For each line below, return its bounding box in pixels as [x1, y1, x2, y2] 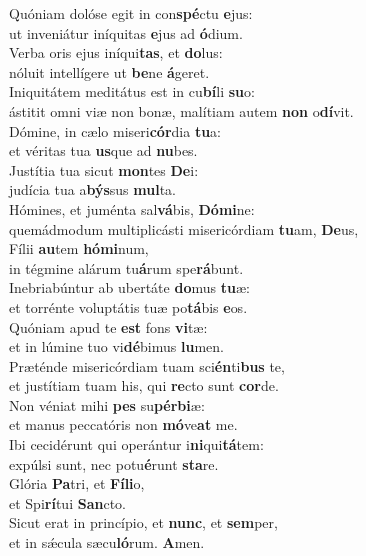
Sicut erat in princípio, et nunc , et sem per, [9, 512, 278, 533]
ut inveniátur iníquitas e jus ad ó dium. [9, 22, 243, 43]
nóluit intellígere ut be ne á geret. [9, 61, 210, 82]
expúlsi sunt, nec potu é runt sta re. [9, 453, 219, 474]
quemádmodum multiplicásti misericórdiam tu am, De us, [9, 218, 359, 239]
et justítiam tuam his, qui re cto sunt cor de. [9, 375, 279, 396]
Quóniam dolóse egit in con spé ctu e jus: [9, 3, 253, 23]
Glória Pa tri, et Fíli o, [9, 473, 145, 494]
